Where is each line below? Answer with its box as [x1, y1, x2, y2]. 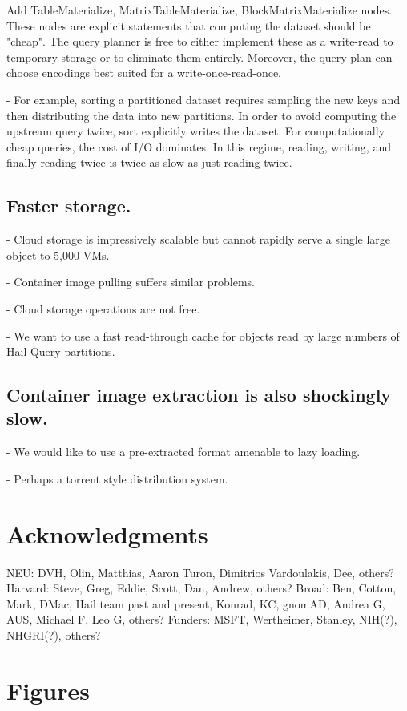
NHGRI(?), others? [6, 626, 101, 643]
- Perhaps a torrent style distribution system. [6, 470, 228, 487]
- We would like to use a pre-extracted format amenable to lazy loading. [6, 443, 361, 460]
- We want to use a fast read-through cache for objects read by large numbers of [6, 327, 400, 344]
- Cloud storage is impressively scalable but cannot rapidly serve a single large [6, 231, 391, 248]
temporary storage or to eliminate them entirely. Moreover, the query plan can [6, 48, 393, 65]
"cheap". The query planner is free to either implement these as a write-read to [6, 33, 393, 50]
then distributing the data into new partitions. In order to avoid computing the [6, 107, 397, 123]
